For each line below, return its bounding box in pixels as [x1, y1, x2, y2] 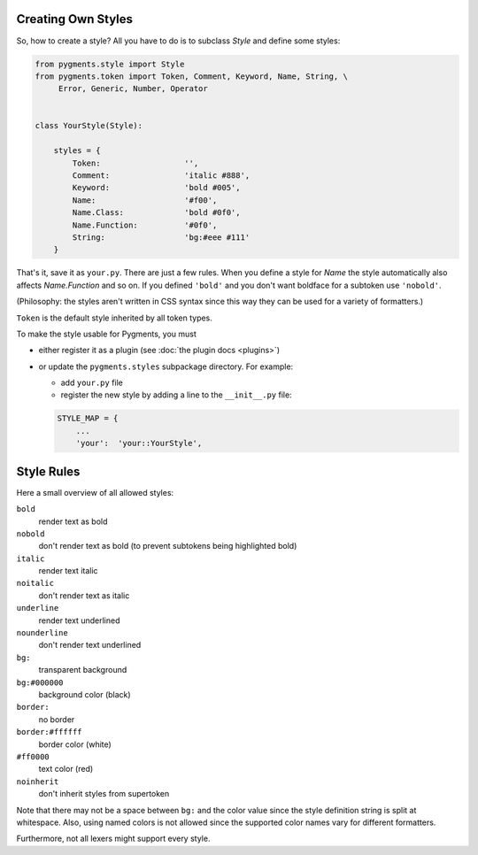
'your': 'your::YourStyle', [75, 438, 203, 449]
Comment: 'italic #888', [72, 171, 251, 181]
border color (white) [38, 739, 112, 750]
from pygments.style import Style [35, 58, 185, 69]
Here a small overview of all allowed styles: [16, 487, 174, 497]
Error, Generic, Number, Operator [58, 84, 208, 94]
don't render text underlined [38, 640, 142, 651]
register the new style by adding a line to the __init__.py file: [60, 389, 292, 400]
